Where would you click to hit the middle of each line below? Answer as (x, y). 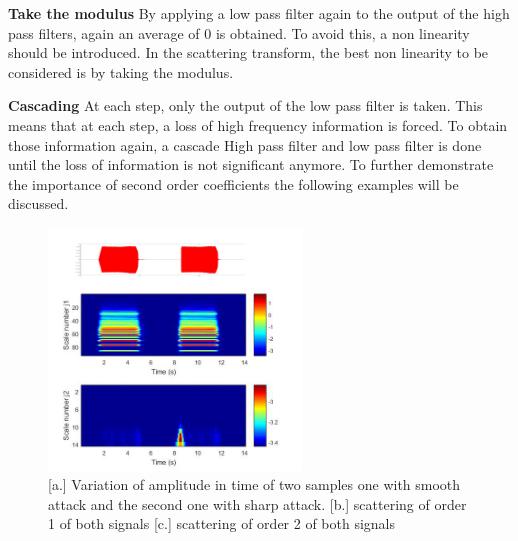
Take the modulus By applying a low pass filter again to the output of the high (259, 13)
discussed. (38, 203)
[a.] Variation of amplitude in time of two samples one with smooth (254, 484)
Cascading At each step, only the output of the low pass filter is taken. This (245, 105)
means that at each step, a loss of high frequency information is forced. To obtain (258, 124)
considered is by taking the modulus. (121, 71)
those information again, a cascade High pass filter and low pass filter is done (245, 144)
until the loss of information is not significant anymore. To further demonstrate (251, 164)
